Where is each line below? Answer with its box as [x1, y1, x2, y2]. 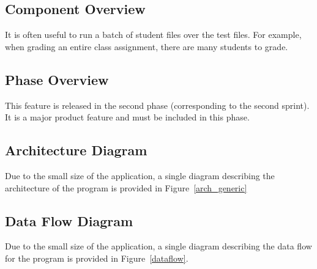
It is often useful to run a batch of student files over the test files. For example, [5, 28, 302, 41]
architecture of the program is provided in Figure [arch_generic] [5, 181, 247, 194]
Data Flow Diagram [5, 211, 133, 230]
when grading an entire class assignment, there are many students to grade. [5, 40, 288, 53]
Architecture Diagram [5, 141, 147, 160]
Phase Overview [5, 70, 109, 89]
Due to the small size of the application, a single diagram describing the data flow [5, 240, 312, 252]
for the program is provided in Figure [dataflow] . [5, 251, 188, 264]
